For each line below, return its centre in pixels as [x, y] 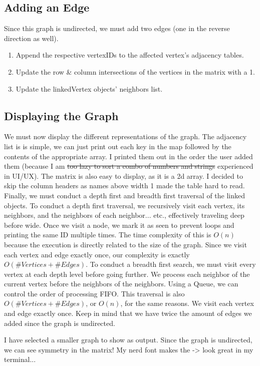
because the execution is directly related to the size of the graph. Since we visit [125, 244]
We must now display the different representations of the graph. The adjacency [125, 136]
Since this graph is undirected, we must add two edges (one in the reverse [117, 28]
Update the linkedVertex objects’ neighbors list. [89, 88]
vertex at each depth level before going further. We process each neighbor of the [127, 274]
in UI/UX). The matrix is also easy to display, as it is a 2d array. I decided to [123, 175]
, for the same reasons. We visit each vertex [187, 303]
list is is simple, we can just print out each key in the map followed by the [118, 146]
